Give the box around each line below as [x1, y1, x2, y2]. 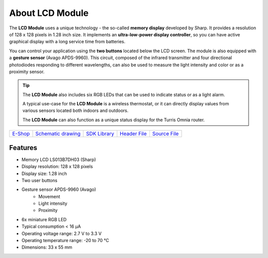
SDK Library [86, 130, 114, 137]
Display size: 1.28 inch [21, 171, 67, 176]
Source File [152, 130, 179, 137]
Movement [38, 193, 61, 199]
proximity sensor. [9, 69, 45, 75]
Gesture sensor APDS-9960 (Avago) [21, 186, 96, 192]
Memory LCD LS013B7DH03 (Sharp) [21, 157, 96, 163]
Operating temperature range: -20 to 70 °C [21, 238, 109, 244]
